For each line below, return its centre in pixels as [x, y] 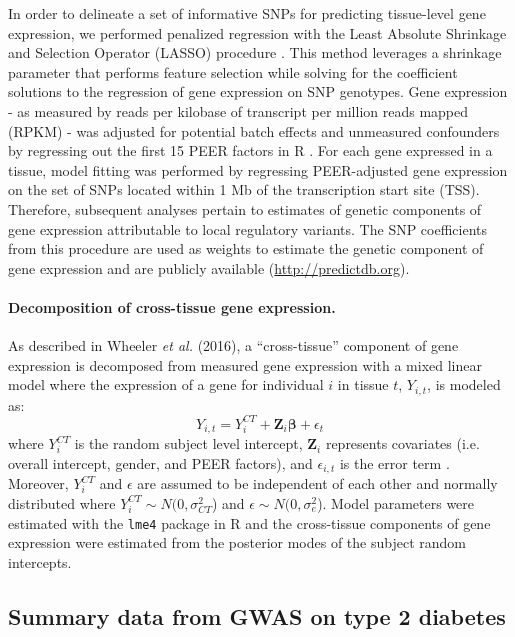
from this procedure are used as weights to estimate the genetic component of [246, 248]
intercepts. [40, 561]
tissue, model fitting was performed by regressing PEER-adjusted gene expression [258, 169]
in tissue [363, 384]
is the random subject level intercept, [188, 443]
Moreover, [38, 483]
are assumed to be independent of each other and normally [317, 483]
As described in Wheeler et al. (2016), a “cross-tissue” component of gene [233, 345]
